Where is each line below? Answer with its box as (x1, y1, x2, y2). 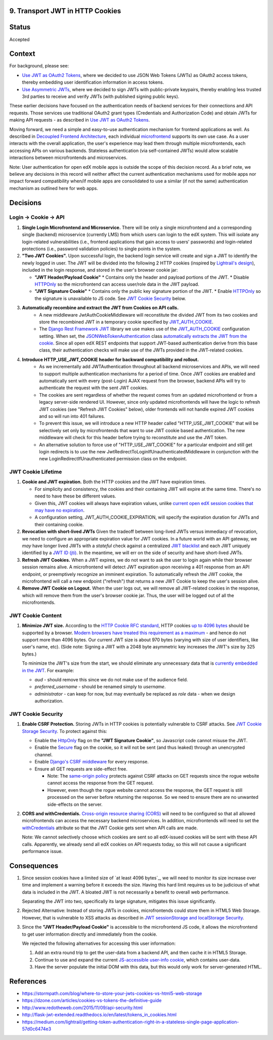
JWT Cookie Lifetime (9, 469, 62, 476)
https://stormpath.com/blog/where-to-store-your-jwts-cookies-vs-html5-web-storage (22, 990, 202, 996)
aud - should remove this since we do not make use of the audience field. (34, 677, 188, 682)
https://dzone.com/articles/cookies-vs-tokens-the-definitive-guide (22, 997, 162, 1004)
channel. (34, 751, 53, 757)
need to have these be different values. (34, 493, 116, 499)
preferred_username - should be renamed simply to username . (34, 684, 166, 690)
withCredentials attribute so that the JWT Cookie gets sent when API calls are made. (22, 825, 198, 831)
